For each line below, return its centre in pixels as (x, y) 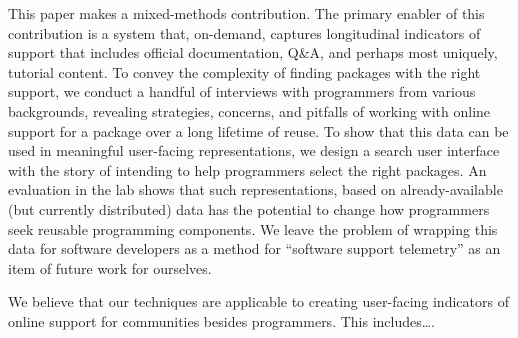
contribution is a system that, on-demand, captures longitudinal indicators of (244, 32)
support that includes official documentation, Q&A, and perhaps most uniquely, (253, 52)
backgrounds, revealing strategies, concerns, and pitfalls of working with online (249, 110)
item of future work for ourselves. (110, 267)
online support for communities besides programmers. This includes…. (222, 320)
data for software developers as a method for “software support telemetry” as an (254, 248)
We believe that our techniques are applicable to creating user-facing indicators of (258, 301)
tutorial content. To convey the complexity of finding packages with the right (244, 71)
